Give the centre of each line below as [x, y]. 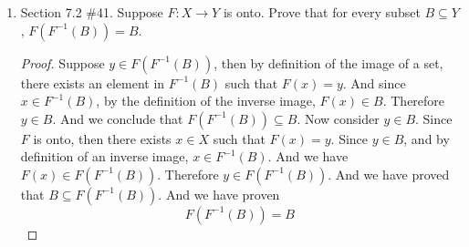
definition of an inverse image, [104, 156]
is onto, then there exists [102, 138]
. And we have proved [389, 174]
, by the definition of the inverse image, [206, 101]
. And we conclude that [118, 118]
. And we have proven [219, 194]
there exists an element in [93, 82]
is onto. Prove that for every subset [322, 12]
